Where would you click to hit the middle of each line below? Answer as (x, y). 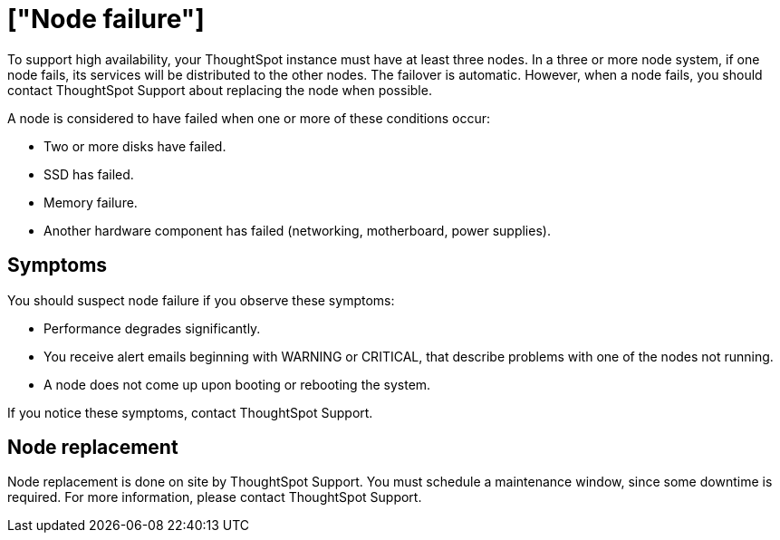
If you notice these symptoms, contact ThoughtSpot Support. (190, 412)
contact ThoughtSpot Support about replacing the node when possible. (220, 90)
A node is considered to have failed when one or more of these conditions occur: (249, 118)
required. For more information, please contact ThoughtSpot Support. (215, 497)
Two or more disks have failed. (135, 146)
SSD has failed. (89, 174)
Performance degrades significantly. (152, 328)
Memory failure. (91, 202)
